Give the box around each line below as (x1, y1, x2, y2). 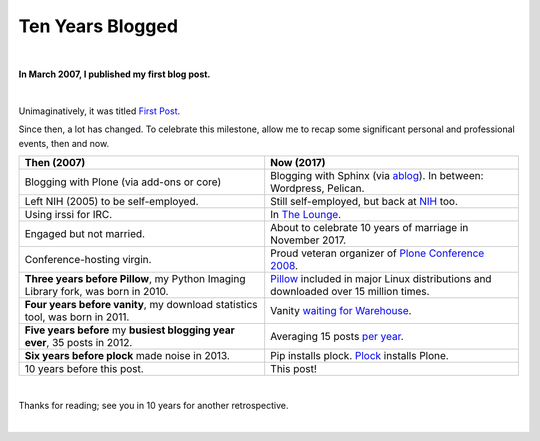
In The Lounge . (270, 207, 342, 221)
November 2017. (270, 233, 347, 247)
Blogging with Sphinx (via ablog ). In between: (270, 168, 484, 182)
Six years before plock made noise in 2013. (24, 348, 230, 362)
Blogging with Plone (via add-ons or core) (24, 175, 222, 189)
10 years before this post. (24, 361, 144, 375)
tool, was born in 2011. (24, 310, 130, 324)
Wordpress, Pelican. (270, 181, 365, 195)
